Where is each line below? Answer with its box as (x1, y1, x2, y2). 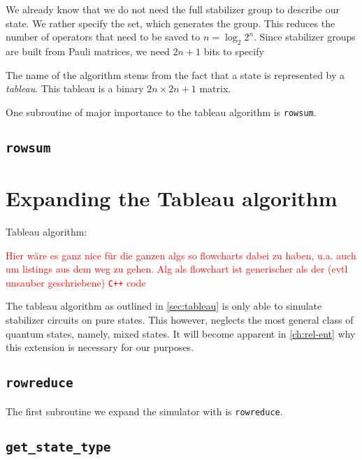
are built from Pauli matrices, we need (6, 43, 170, 58)
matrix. (199, 81, 231, 96)
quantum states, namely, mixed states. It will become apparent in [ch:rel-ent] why (6, 326, 356, 340)
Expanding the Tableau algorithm (6, 183, 338, 212)
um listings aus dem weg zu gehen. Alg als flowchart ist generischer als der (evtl (6, 261, 348, 276)
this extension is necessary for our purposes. (6, 340, 194, 354)
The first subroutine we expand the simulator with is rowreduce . (6, 403, 283, 418)
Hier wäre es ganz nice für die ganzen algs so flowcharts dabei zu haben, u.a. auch (6, 247, 356, 262)
